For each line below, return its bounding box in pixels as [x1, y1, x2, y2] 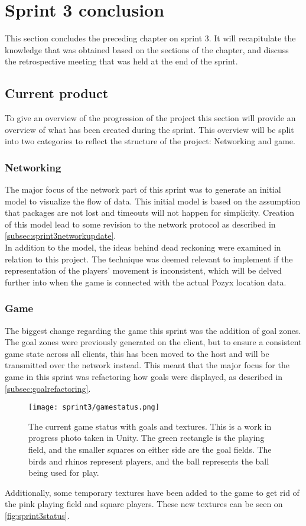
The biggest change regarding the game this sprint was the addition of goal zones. [5, 324, 301, 336]
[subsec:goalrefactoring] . [5, 382, 91, 394]
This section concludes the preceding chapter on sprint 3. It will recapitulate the [5, 32, 296, 44]
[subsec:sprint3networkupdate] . [5, 229, 116, 242]
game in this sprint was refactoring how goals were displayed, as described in [5, 371, 283, 383]
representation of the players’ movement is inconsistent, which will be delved [5, 264, 282, 277]
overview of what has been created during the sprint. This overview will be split [5, 123, 294, 135]
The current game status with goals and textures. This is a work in [28, 420, 272, 432]
